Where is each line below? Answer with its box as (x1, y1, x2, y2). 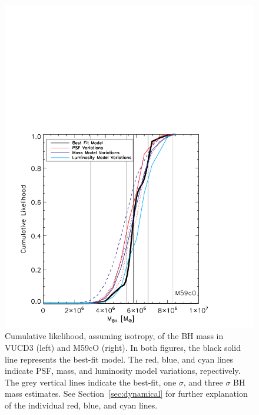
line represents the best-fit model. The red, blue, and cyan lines (5, 353, 234, 365)
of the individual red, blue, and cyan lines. (5, 399, 158, 411)
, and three (183, 376, 223, 388)
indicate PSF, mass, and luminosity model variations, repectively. (5, 364, 241, 377)
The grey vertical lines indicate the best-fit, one (5, 376, 177, 388)
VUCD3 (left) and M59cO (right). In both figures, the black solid (5, 341, 241, 354)
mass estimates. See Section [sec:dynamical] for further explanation (5, 387, 248, 400)
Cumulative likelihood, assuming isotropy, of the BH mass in (5, 330, 224, 342)
